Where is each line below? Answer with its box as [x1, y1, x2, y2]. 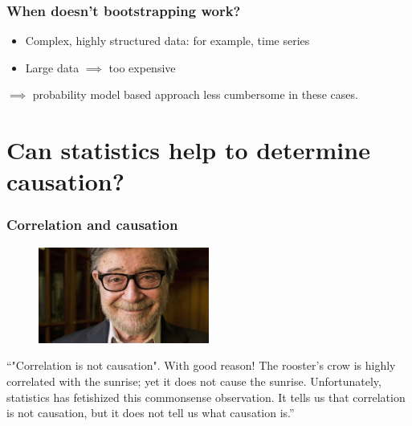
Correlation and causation [6, 215, 178, 235]
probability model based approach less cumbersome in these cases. [32, 86, 358, 103]
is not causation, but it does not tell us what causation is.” [6, 404, 295, 421]
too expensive [108, 59, 176, 76]
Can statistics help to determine [6, 133, 370, 166]
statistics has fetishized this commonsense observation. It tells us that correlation [6, 388, 406, 405]
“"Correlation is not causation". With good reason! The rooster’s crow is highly [6, 357, 396, 374]
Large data [25, 59, 80, 76]
